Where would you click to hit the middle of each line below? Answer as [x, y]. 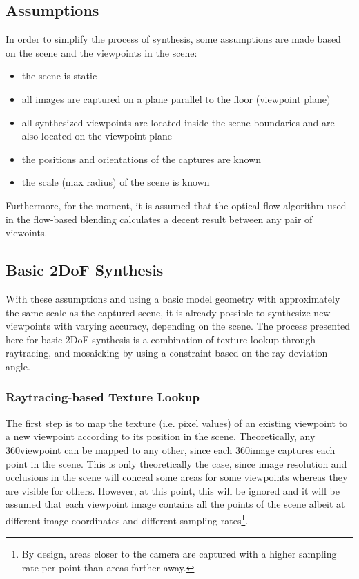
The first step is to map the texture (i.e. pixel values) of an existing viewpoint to [177, 423]
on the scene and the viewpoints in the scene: [101, 52]
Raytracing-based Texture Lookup [103, 397]
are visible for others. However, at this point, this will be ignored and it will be [173, 490]
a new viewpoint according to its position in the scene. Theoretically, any [161, 436]
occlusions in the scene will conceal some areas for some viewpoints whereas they [177, 477]
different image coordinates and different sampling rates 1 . [127, 519]
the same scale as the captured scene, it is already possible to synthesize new [168, 312]
